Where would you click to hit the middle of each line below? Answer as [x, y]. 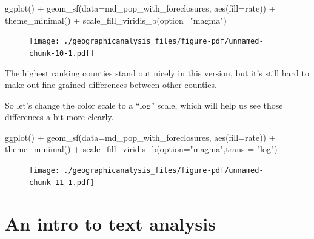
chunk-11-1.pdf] [62, 182]
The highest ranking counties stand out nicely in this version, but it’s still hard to [157, 72]
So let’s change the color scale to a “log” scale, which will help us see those [144, 105]
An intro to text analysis [110, 223]
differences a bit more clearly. [59, 117]
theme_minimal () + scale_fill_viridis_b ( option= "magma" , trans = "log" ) [141, 149]
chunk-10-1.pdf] [62, 53]
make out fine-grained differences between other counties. [111, 85]
